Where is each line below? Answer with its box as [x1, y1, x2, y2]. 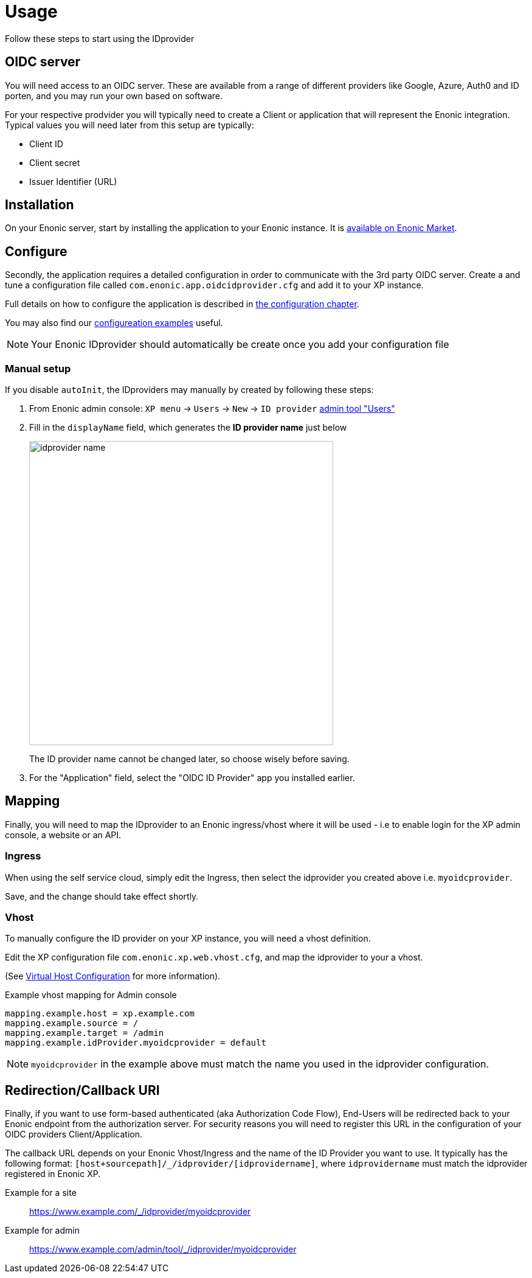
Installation [5, 197, 74, 213]
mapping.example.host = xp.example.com [5, 1009, 195, 1019]
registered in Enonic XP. [5, 1169, 101, 1179]
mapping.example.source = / [5, 1018, 139, 1029]
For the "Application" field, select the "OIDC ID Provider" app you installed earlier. [29, 773, 355, 783]
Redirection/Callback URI [5, 1082, 160, 1098]
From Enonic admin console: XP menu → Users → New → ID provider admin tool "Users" [29, 403, 395, 414]
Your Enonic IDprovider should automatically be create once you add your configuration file [31, 338, 449, 351]
